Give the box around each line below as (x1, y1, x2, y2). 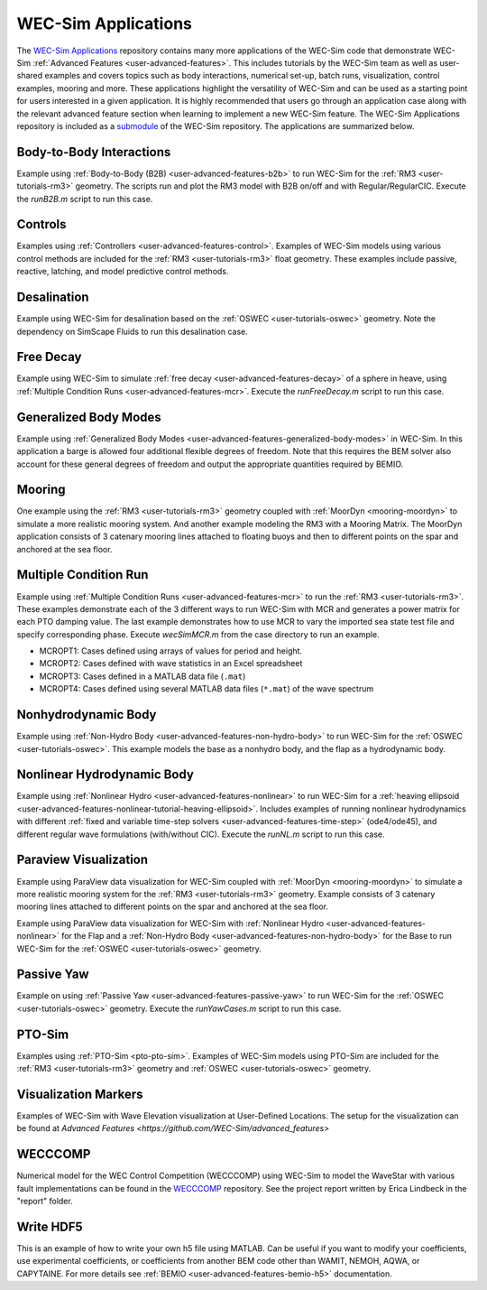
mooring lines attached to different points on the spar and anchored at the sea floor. (16, 901, 329, 912)
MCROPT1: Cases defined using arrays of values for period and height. (39, 645, 302, 656)
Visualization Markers (16, 1086, 143, 1101)
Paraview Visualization (16, 852, 149, 868)
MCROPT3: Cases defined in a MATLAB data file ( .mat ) (39, 671, 246, 682)
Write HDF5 (16, 1219, 83, 1234)
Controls (16, 217, 67, 232)
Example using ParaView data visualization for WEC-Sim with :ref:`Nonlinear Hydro (16, 917, 325, 929)
